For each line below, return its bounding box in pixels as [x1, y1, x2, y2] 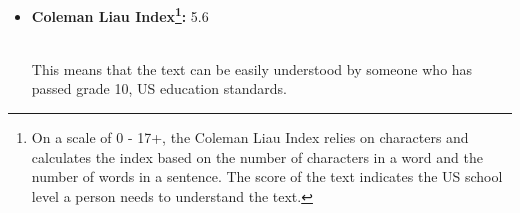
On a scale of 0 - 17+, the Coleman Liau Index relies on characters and [31, 127, 469, 148]
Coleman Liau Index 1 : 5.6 [31, 3, 209, 26]
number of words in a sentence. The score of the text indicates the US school [31, 166, 503, 187]
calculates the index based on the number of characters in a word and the [31, 146, 483, 167]
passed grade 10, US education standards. [31, 78, 287, 99]
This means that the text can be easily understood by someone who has [31, 58, 473, 79]
